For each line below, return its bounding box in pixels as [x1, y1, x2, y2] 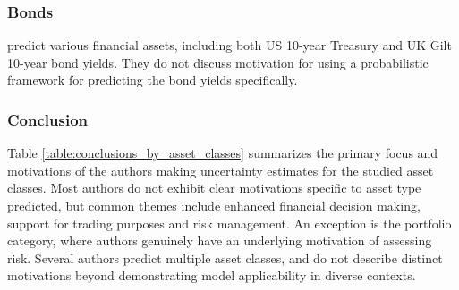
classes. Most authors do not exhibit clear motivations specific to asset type [7, 178, 421, 197]
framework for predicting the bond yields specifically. [7, 70, 298, 89]
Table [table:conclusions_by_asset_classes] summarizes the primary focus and [7, 144, 438, 162]
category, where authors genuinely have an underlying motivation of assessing [7, 231, 432, 250]
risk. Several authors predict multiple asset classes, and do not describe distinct [7, 248, 443, 267]
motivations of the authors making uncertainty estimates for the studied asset [7, 161, 434, 179]
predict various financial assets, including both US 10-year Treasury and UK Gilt [7, 36, 452, 54]
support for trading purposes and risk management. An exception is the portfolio [7, 213, 452, 232]
